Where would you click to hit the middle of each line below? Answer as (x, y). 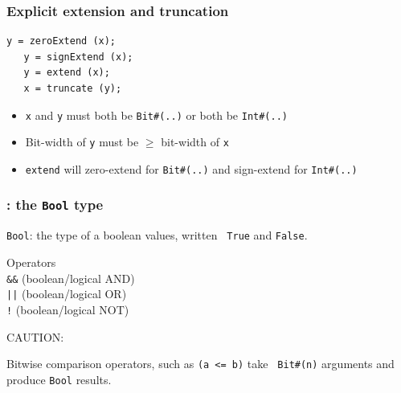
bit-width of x (195, 142)
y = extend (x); (67, 73)
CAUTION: (35, 336)
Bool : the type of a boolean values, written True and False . (157, 235)
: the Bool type (55, 205)
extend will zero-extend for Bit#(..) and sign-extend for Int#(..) (191, 168)
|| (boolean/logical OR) (67, 294)
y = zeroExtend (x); (61, 41)
